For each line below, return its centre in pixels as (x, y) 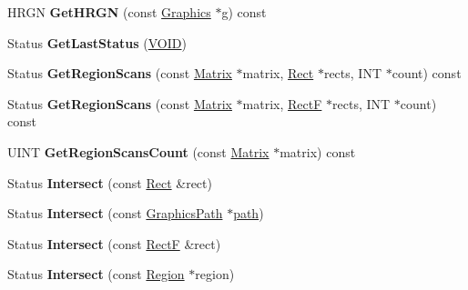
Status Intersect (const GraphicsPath (115, 213)
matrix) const (318, 151)
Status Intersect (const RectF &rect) (114, 243)
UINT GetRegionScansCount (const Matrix (138, 151)
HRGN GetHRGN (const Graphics (109, 12)
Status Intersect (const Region (96, 274)
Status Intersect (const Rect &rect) (110, 182)
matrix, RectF (282, 103)
